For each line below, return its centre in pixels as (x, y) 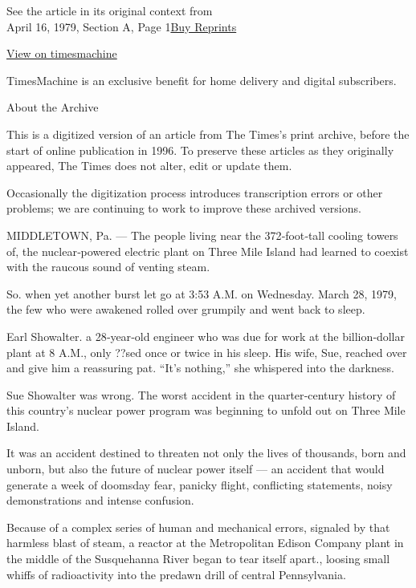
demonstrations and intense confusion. (100, 500)
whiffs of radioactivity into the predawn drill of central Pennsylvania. (176, 574)
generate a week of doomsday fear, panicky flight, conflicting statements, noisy (200, 484)
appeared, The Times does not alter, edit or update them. (149, 166)
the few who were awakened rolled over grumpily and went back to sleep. (186, 309)
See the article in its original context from (110, 10)
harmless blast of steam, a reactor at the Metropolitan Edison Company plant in (205, 543)
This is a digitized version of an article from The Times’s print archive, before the (208, 134)
